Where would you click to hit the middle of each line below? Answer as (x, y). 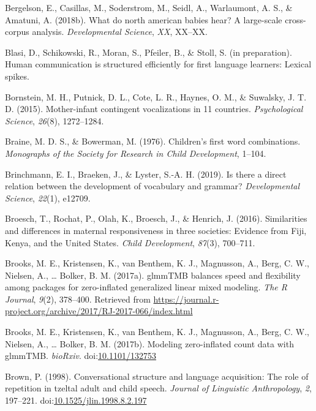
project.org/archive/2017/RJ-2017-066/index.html (99, 311)
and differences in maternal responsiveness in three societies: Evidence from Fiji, (156, 230)
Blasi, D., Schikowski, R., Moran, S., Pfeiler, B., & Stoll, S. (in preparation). (149, 52)
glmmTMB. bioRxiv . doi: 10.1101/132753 (81, 356)
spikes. (17, 76)
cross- (295, 19)
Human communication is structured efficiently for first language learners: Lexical (158, 64)
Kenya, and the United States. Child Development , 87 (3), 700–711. (130, 242)
